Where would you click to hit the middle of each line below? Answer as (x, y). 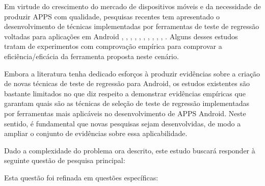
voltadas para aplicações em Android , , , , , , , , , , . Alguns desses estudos (121, 36)
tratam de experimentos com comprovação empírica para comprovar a (113, 46)
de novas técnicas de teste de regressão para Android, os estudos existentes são (127, 83)
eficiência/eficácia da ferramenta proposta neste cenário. (91, 56)
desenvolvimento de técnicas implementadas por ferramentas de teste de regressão (132, 26)
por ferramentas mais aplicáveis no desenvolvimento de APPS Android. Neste (125, 113)
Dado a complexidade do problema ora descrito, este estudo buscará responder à (130, 150)
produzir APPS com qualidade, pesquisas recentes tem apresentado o (112, 16)
